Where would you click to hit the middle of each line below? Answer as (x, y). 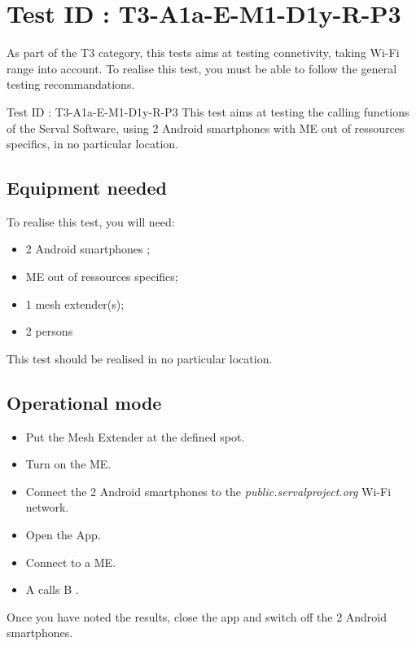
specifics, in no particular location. (93, 144)
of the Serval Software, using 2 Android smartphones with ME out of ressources (206, 127)
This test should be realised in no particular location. (140, 358)
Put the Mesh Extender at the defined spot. (135, 436)
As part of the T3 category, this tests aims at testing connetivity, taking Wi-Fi (203, 53)
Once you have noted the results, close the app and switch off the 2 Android (197, 616)
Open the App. (63, 535)
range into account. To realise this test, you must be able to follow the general (202, 68)
